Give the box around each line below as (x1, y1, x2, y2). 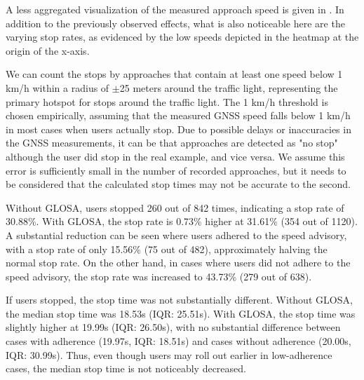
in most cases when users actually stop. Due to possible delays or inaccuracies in (6, 121, 351, 136)
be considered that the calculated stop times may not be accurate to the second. (6, 177, 351, 191)
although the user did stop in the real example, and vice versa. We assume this (6, 149, 345, 163)
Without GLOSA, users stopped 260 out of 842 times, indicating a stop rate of (6, 200, 344, 215)
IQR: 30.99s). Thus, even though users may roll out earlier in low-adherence (6, 347, 332, 362)
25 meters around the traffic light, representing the (119, 80, 338, 95)
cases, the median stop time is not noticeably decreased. (6, 361, 246, 376)
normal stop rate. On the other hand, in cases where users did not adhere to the (6, 255, 351, 270)
